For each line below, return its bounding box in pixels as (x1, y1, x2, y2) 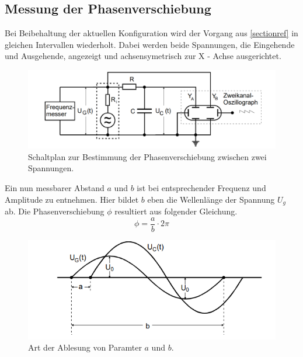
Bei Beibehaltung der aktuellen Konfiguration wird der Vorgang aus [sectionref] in (5, 27, 298, 39)
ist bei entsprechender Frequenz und (137, 181, 266, 193)
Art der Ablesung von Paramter (28, 341, 142, 353)
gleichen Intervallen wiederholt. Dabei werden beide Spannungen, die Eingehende (5, 38, 295, 50)
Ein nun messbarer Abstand (5, 181, 105, 193)
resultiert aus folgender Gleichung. (114, 205, 238, 217)
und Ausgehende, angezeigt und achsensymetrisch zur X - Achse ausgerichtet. (5, 50, 281, 62)
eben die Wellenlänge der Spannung (147, 193, 275, 205)
